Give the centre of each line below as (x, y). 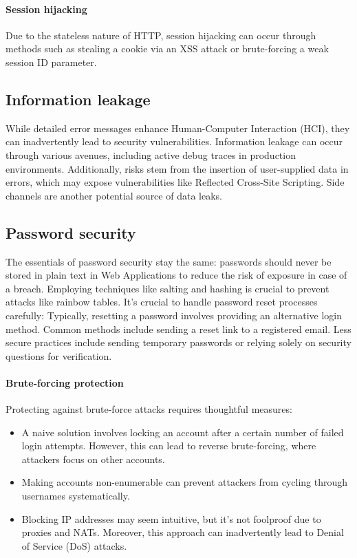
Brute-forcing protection (65, 382)
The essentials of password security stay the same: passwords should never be (169, 261)
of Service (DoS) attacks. (74, 545)
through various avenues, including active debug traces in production (151, 154)
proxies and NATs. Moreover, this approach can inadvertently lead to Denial (183, 532)
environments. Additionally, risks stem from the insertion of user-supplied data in (177, 168)
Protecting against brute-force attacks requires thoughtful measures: (149, 409)
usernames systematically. (76, 496)
